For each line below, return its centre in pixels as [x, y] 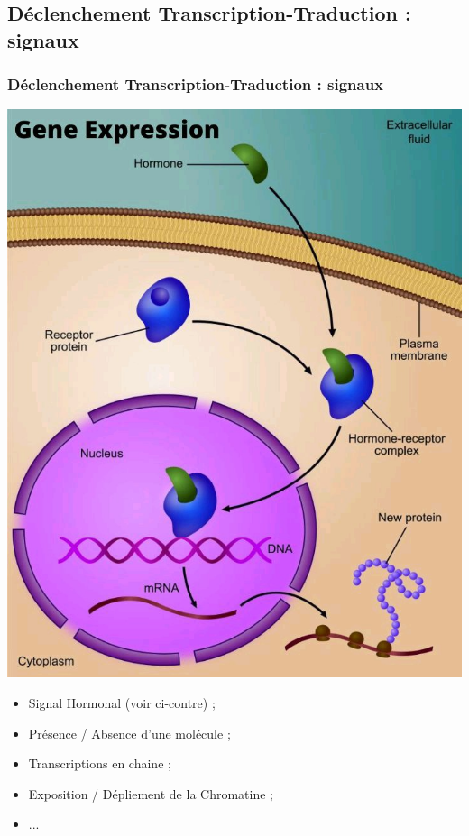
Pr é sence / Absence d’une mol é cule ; [129, 733]
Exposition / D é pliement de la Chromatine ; [151, 793]
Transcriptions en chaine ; [100, 763]
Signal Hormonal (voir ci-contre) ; [122, 702]
